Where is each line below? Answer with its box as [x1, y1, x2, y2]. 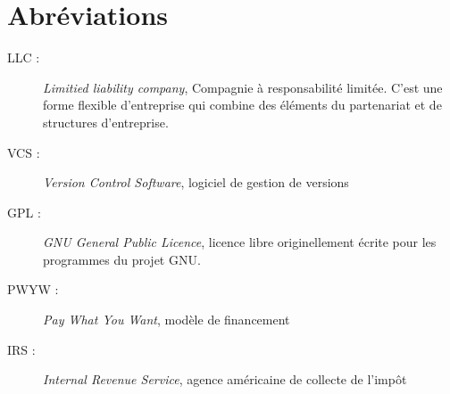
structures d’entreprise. [43, 112, 169, 131]
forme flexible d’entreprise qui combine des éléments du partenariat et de [43, 95, 442, 114]
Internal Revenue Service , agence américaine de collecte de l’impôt [43, 370, 407, 389]
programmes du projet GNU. [43, 250, 201, 268]
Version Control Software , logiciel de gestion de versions [43, 173, 349, 192]
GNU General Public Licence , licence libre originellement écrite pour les [43, 233, 437, 251]
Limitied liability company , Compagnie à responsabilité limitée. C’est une [43, 78, 443, 96]
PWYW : [7, 280, 59, 299]
